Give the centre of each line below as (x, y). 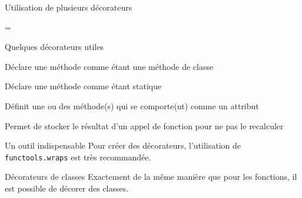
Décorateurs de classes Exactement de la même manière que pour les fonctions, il (151, 177)
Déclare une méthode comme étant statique (83, 86)
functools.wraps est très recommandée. (78, 157)
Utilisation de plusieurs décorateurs (69, 7)
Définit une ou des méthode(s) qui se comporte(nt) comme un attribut (132, 105)
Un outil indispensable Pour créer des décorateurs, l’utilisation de (123, 145)
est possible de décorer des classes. (67, 188)
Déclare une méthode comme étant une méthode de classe (109, 66)
